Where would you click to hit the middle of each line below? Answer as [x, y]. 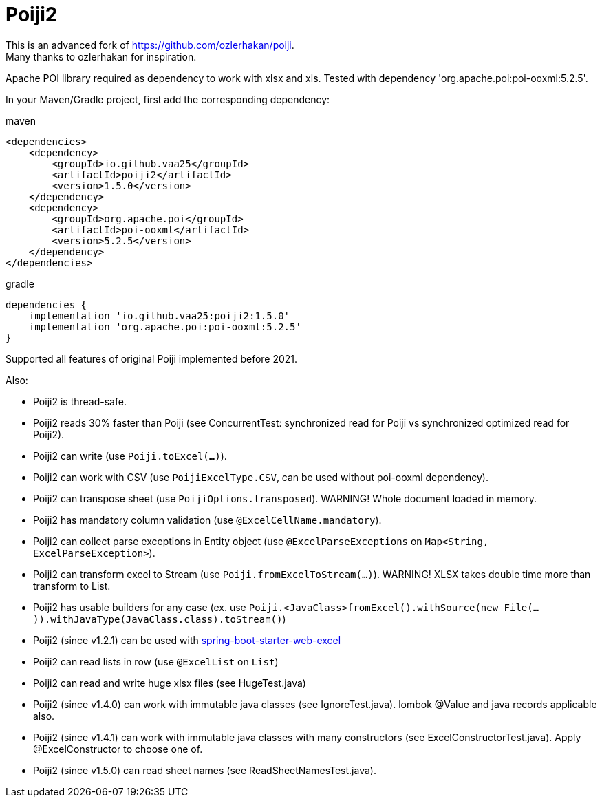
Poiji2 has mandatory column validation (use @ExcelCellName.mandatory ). [207, 520]
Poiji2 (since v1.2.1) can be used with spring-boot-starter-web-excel [187, 640]
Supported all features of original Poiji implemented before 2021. [152, 358]
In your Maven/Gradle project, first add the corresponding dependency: [168, 99]
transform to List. [72, 586]
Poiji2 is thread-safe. [80, 401]
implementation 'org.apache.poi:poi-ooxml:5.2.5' [165, 326]
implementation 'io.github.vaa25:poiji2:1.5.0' [159, 315]
